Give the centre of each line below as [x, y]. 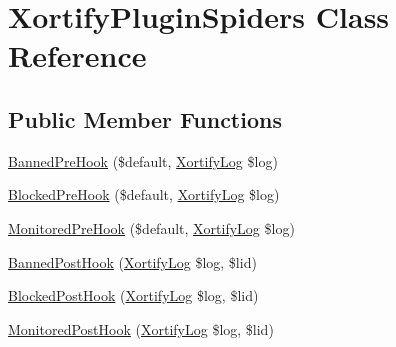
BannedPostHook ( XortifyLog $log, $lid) [132, 261]
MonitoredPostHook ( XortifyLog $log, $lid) [141, 328]
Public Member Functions [145, 118]
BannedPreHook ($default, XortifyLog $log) [143, 160]
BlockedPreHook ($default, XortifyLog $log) [144, 194]
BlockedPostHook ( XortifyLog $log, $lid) [133, 295]
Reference [77, 55]
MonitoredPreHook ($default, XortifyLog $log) [151, 227]
